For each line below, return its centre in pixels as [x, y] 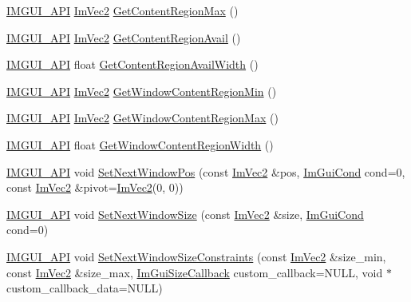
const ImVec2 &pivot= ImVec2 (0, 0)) [95, 187]
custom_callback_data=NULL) [85, 288]
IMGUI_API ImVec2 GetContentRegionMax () [123, 10]
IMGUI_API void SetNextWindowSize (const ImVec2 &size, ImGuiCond [185, 214]
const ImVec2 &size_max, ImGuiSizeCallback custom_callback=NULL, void [195, 272]
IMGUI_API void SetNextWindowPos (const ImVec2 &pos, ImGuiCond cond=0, [206, 171]
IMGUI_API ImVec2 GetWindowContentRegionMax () [142, 118]
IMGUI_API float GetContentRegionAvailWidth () [132, 64]
